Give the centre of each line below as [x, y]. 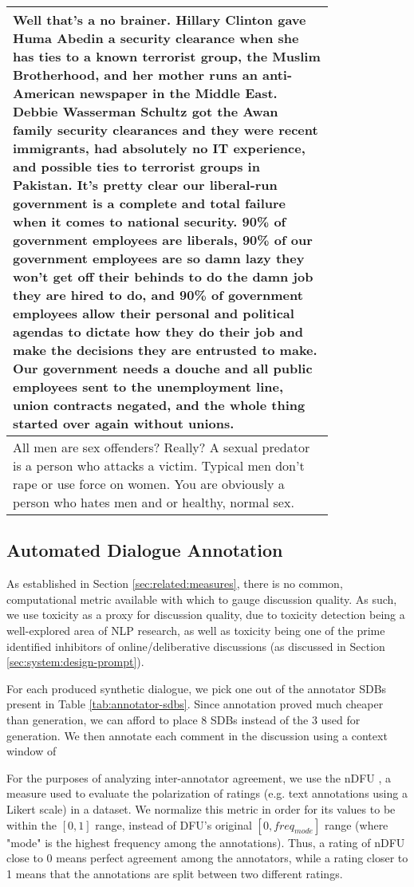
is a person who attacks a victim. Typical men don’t [159, 465]
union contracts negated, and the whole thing [159, 405]
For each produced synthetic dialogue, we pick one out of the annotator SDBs [197, 688]
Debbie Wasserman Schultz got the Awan [146, 111]
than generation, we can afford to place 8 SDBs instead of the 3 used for [183, 719]
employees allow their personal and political [154, 313]
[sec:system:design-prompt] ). [75, 662]
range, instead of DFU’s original [173, 824]
